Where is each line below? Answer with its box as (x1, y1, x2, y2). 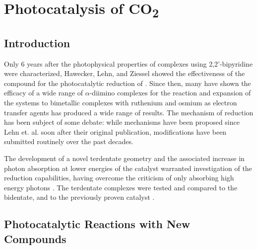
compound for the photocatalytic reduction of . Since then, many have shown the (4, 78, 251, 88)
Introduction (4, 35, 70, 50)
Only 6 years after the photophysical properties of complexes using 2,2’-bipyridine (4, 58, 253, 69)
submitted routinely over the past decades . (4, 136, 133, 147)
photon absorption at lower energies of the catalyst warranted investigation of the (4, 163, 252, 173)
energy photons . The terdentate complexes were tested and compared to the (4, 182, 238, 192)
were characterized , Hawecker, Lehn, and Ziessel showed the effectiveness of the (4, 68, 245, 79)
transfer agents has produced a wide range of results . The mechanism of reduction (4, 107, 254, 117)
